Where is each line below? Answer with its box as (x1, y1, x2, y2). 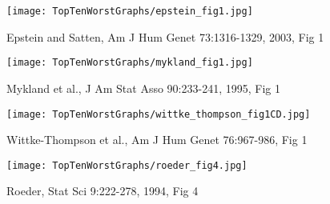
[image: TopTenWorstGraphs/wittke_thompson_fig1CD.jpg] (6, 108, 311, 120)
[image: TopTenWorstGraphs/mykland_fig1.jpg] (6, 57, 253, 69)
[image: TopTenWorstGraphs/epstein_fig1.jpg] (6, 6, 253, 17)
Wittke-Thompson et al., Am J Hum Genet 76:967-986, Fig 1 (6, 131, 308, 148)
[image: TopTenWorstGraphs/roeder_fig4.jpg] (6, 159, 247, 171)
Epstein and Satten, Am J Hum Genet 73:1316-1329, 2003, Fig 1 (6, 28, 324, 45)
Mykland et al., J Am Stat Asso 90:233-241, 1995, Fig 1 (6, 79, 280, 96)
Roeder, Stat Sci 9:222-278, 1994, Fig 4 (6, 182, 199, 199)
